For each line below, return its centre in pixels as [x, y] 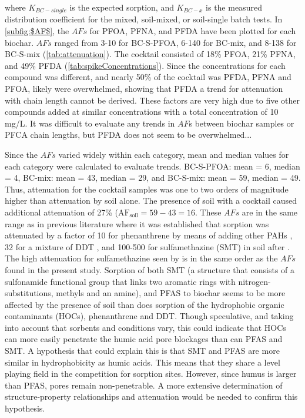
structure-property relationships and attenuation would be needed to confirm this [151, 397]
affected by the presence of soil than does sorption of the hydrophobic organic [145, 304]
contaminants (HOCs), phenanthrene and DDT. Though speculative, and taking [149, 316]
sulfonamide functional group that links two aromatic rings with [120, 281]
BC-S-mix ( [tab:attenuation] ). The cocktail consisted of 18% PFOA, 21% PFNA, [150, 54]
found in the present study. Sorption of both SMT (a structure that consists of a [150, 269]
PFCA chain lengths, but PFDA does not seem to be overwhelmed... [128, 135]
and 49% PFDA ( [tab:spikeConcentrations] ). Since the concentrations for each [145, 65]
